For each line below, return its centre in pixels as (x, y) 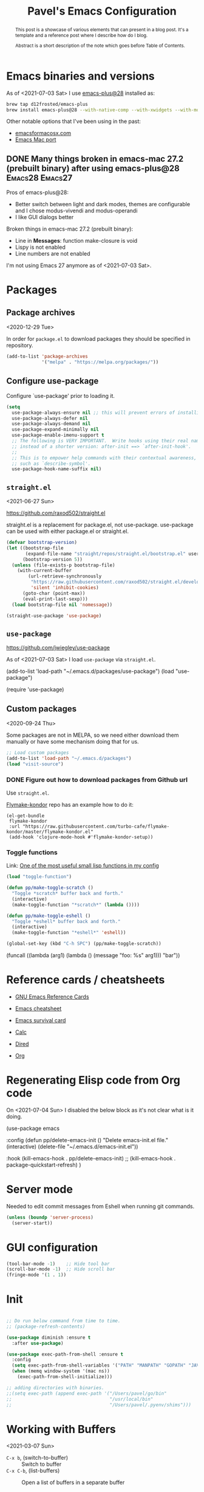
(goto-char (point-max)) (54, 593)
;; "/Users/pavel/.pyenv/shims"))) (99, 1405)
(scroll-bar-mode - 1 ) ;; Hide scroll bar (61, 1269)
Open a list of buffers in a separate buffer (73, 1482)
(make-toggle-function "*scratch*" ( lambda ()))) (76, 905)
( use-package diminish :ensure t (49, 1337)
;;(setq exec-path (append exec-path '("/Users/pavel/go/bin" (87, 1393)
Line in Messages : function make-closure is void (76, 241)
